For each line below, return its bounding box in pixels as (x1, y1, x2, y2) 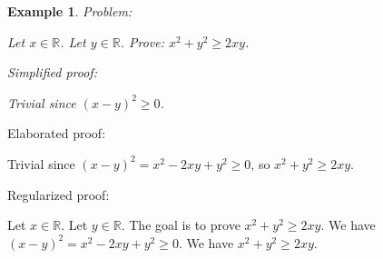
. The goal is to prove (121, 215, 241, 234)
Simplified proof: (7, 63, 97, 82)
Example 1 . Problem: (7, 2, 133, 20)
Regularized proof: (7, 184, 110, 204)
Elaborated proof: (7, 124, 106, 143)
